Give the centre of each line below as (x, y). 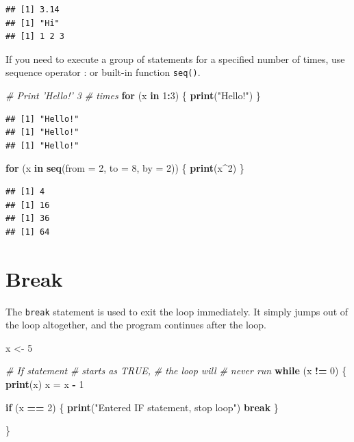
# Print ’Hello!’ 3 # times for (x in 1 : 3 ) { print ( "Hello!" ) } (133, 95)
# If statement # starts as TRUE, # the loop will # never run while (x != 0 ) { (176, 370)
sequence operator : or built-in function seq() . (103, 72)
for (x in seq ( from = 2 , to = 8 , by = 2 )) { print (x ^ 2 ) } (125, 168)
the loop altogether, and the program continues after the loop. (136, 325)
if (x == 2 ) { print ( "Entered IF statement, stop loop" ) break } (142, 407)
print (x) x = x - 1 (45, 383)
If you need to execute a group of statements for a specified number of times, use (175, 58)
